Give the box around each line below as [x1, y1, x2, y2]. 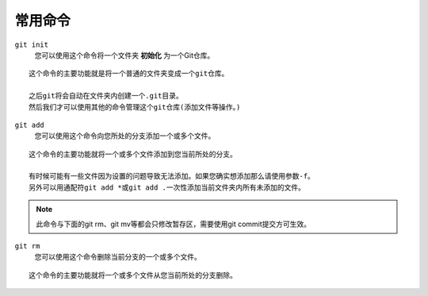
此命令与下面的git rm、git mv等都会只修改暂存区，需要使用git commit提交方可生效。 [36, 219, 311, 229]
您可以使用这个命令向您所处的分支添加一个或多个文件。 [34, 131, 216, 140]
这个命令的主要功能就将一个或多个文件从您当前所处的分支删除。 [29, 271, 237, 279]
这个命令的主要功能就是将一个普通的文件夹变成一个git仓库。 [29, 69, 229, 79]
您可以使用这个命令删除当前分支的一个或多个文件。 [34, 252, 201, 262]
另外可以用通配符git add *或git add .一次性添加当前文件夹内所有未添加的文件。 [29, 183, 305, 192]
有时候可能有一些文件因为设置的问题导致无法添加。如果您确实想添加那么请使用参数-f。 [29, 171, 315, 181]
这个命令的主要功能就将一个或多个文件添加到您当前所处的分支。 [29, 149, 237, 159]
